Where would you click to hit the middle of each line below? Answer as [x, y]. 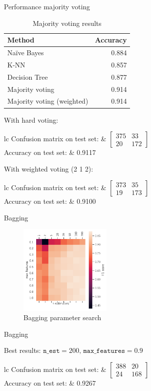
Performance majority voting [47, 6]
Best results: [22, 350]
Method [21, 40]
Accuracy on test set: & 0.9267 [50, 382]
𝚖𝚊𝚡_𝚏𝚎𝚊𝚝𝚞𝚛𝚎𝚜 [104, 351]
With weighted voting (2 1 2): [49, 168]
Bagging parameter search [63, 317]
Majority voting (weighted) [48, 101]
